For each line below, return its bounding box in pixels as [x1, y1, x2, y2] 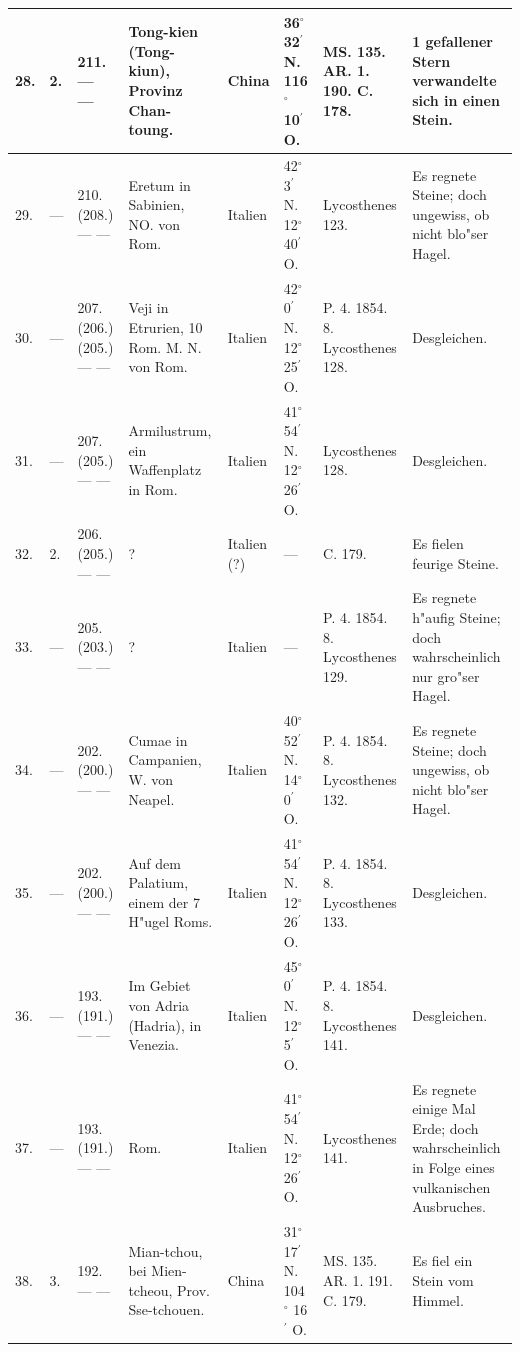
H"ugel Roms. [128, 911, 213, 932]
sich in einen [412, 89, 500, 110]
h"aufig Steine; [412, 606, 501, 627]
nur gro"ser [412, 665, 480, 686]
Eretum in [128, 174, 191, 195]
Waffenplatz [128, 459, 202, 480]
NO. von [128, 213, 181, 234]
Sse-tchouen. [128, 1299, 205, 1320]
